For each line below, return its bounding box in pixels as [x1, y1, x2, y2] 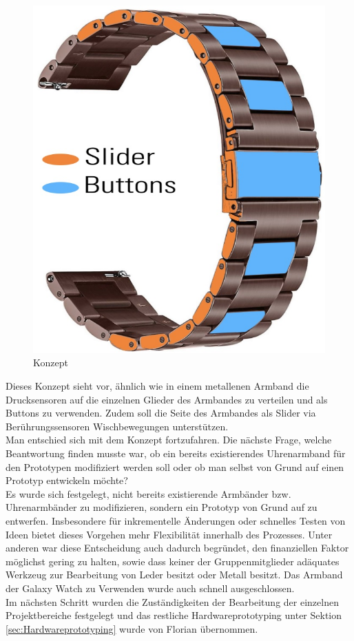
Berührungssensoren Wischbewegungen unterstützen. [6, 419, 229, 433]
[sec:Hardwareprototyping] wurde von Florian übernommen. [6, 621, 258, 635]
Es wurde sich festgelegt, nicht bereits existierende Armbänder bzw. [6, 486, 291, 501]
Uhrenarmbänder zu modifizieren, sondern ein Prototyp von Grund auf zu [6, 500, 317, 514]
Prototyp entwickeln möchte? [6, 473, 128, 487]
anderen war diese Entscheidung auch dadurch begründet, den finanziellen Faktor [6, 540, 349, 555]
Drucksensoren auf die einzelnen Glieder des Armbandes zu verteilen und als [6, 392, 328, 406]
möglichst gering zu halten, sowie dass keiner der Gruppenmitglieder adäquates [6, 554, 340, 568]
